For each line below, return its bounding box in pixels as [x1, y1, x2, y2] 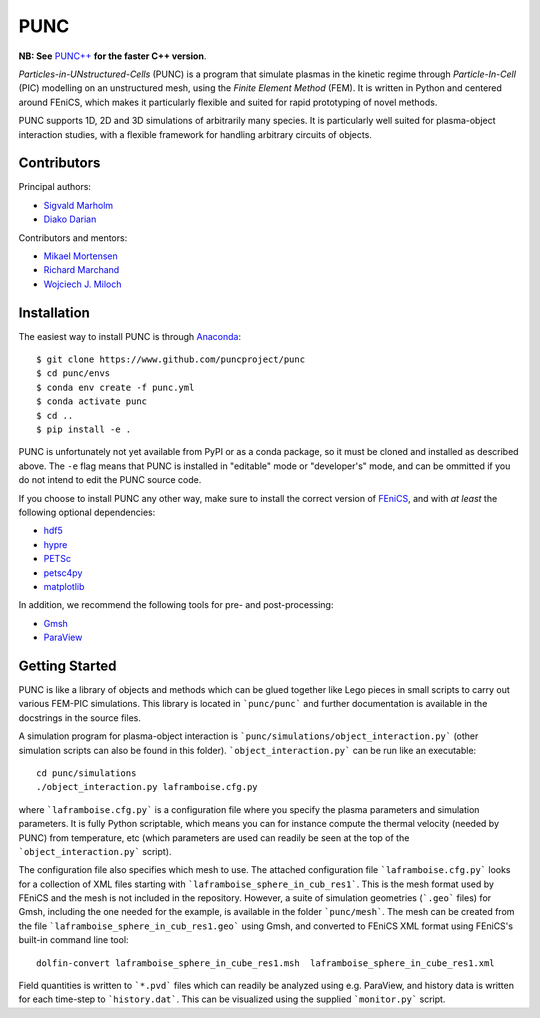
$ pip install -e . [36, 424, 132, 435]
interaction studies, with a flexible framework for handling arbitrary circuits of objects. [18, 128, 372, 140]
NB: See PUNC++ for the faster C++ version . [18, 50, 207, 62]
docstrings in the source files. [18, 711, 142, 724]
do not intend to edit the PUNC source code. [18, 474, 202, 486]
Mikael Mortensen [43, 250, 119, 262]
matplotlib [43, 580, 85, 592]
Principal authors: [18, 181, 92, 193]
